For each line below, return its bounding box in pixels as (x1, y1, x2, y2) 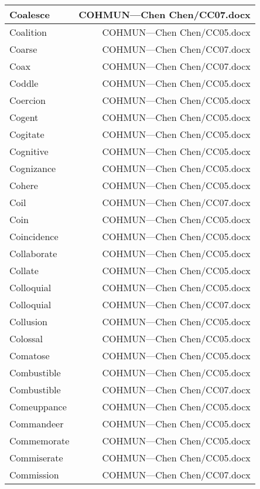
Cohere (9, 178, 38, 192)
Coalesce (9, 8, 50, 21)
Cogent (9, 110, 39, 124)
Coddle (9, 76, 39, 90)
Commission (9, 468, 59, 481)
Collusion (9, 315, 47, 328)
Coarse (9, 42, 37, 56)
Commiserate (9, 451, 63, 464)
